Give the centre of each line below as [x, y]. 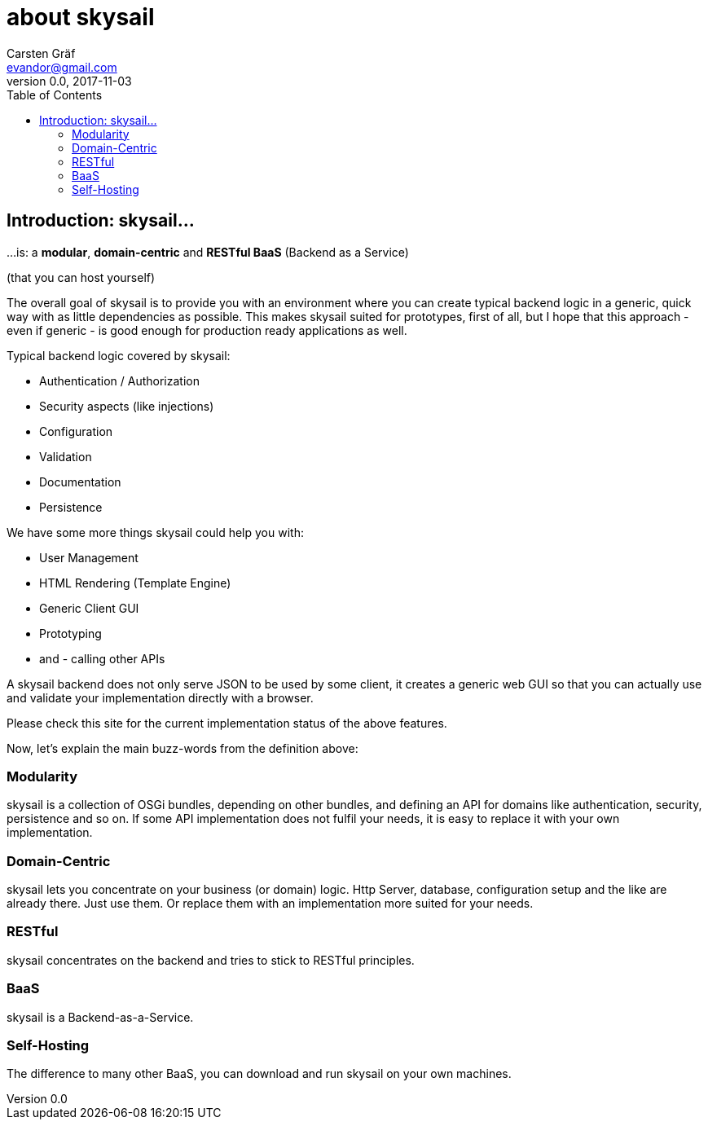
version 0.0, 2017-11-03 [69, 81]
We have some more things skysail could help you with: [155, 532]
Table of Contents [55, 95]
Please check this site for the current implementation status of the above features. [227, 723]
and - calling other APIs [102, 658]
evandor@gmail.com [62, 67]
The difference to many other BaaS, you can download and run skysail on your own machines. [259, 1074]
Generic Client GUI [89, 608]
